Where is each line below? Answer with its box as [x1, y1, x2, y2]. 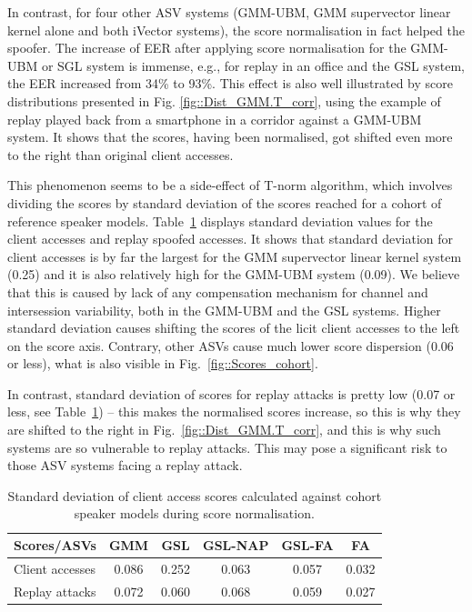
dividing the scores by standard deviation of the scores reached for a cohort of [7, 193, 442, 212]
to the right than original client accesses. [7, 145, 234, 164]
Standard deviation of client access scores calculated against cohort [7, 486, 382, 505]
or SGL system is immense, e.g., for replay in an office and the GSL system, [41, 55, 465, 75]
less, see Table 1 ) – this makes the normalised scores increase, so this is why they [7, 402, 461, 421]
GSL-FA [281, 536, 334, 555]
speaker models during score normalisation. [74, 504, 315, 523]
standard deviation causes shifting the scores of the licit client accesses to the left [7, 318, 460, 337]
